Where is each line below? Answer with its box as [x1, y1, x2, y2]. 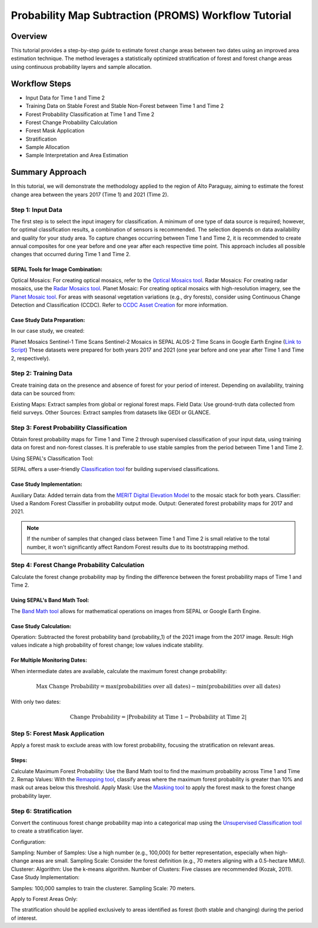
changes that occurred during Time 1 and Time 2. [11, 251, 131, 258]
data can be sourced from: [11, 390, 76, 397]
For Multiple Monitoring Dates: [11, 657, 88, 664]
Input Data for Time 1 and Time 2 [25, 94, 105, 101]
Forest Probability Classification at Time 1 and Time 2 [25, 111, 155, 118]
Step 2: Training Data [11, 369, 73, 377]
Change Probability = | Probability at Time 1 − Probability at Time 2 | [69, 714, 247, 721]
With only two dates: [11, 698, 61, 705]
